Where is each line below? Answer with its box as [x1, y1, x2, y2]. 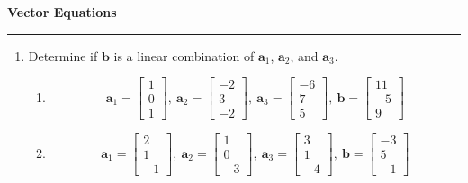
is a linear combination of [113, 46, 255, 65]
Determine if [28, 46, 98, 65]
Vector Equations [7, 3, 117, 21]
